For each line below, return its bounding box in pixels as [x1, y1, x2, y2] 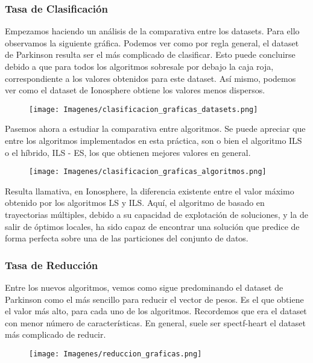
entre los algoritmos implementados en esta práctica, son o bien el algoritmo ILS [5, 134, 302, 147]
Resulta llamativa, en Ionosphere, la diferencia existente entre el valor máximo [5, 184, 294, 197]
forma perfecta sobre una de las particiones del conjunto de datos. [5, 232, 248, 244]
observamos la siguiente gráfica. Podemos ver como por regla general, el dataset [5, 36, 299, 49]
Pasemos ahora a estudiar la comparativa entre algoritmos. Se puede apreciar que [5, 122, 306, 135]
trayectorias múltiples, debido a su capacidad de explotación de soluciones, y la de [5, 208, 308, 221]
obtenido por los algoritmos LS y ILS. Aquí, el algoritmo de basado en [5, 196, 265, 209]
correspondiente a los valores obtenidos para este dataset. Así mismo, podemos [5, 72, 296, 84]
